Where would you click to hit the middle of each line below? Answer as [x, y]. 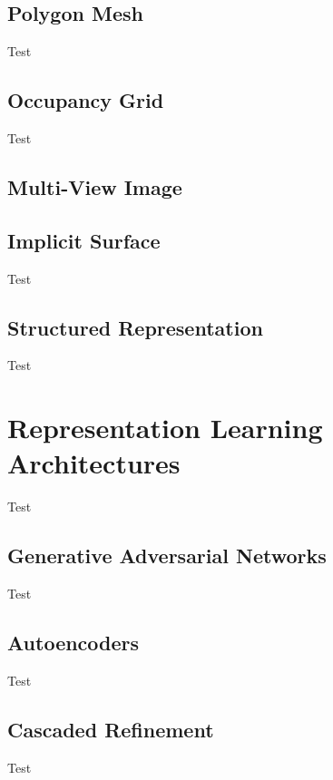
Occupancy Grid [86, 100]
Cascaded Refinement [111, 729]
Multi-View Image [95, 186]
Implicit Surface [84, 240]
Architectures [94, 463]
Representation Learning [165, 428]
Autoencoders [73, 643]
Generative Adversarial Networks [167, 556]
